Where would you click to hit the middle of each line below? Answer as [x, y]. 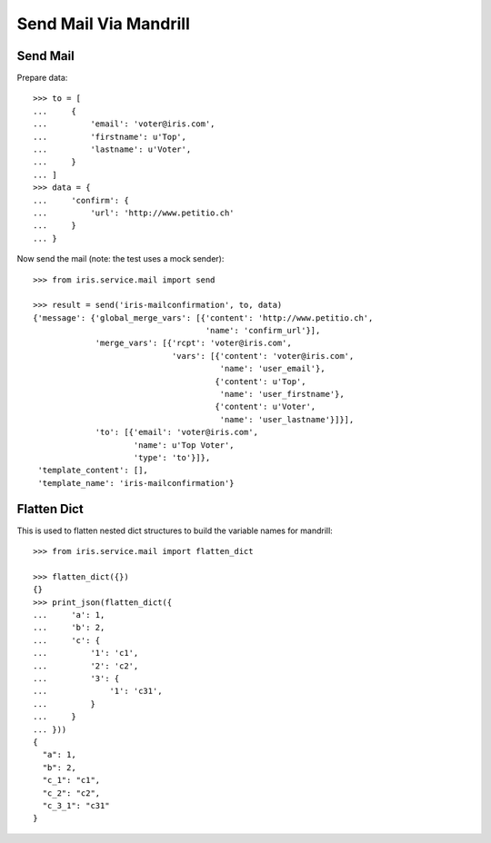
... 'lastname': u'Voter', [112, 149]
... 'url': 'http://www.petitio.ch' [134, 213]
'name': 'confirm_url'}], [263, 331]
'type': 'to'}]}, [172, 457]
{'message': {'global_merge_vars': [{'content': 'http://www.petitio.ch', [203, 317]
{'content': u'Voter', [266, 407]
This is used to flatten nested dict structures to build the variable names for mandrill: [175, 531]
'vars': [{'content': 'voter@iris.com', [263, 356]
